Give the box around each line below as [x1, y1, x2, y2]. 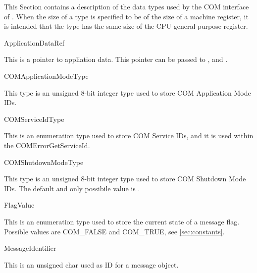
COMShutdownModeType [4, 157, 84, 167]
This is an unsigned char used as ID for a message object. [4, 259, 179, 270]
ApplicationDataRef [4, 37, 65, 48]
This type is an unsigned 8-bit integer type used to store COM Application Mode [4, 87, 251, 98]
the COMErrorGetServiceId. [4, 140, 90, 150]
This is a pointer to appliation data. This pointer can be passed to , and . [4, 54, 228, 64]
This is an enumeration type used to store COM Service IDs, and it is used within [4, 130, 254, 141]
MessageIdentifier [4, 243, 56, 253]
